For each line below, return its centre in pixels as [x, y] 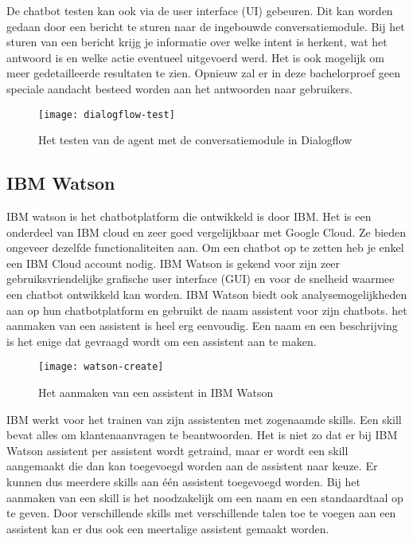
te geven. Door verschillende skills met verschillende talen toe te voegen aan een [201, 513]
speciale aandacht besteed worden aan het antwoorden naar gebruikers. [179, 88]
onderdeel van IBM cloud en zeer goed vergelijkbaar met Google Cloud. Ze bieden [206, 232]
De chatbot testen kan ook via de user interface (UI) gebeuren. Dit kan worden [200, 10]
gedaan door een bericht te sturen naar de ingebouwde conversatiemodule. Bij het [206, 26]
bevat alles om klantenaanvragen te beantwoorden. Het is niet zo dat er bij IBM [202, 435]
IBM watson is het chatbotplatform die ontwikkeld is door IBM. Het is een [189, 216]
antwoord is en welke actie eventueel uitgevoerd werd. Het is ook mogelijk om [196, 57]
